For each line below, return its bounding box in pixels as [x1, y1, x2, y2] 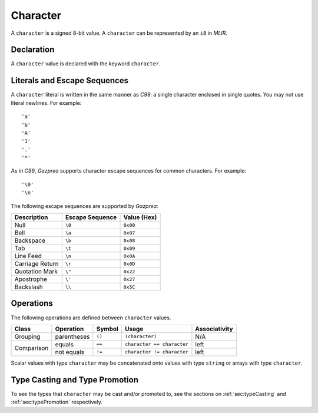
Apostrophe [14, 275, 47, 283]
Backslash [14, 283, 44, 291]
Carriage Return [14, 260, 59, 268]
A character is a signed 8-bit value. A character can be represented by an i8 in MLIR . [11, 29, 228, 37]
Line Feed [14, 252, 42, 260]
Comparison [14, 344, 49, 352]
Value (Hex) [123, 213, 157, 222]
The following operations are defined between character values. [11, 314, 171, 321]
